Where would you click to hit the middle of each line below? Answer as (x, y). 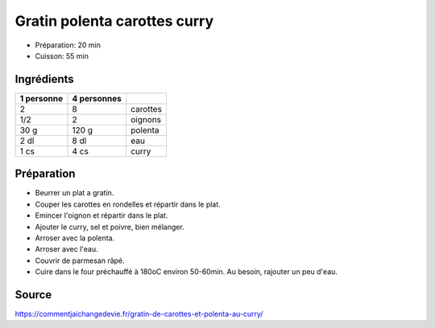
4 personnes (97, 98)
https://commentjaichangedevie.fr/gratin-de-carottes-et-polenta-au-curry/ (139, 314)
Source (33, 295)
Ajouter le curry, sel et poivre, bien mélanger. (110, 227)
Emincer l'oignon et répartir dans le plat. (101, 215)
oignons (145, 119)
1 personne (41, 98)
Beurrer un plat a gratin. (75, 193)
